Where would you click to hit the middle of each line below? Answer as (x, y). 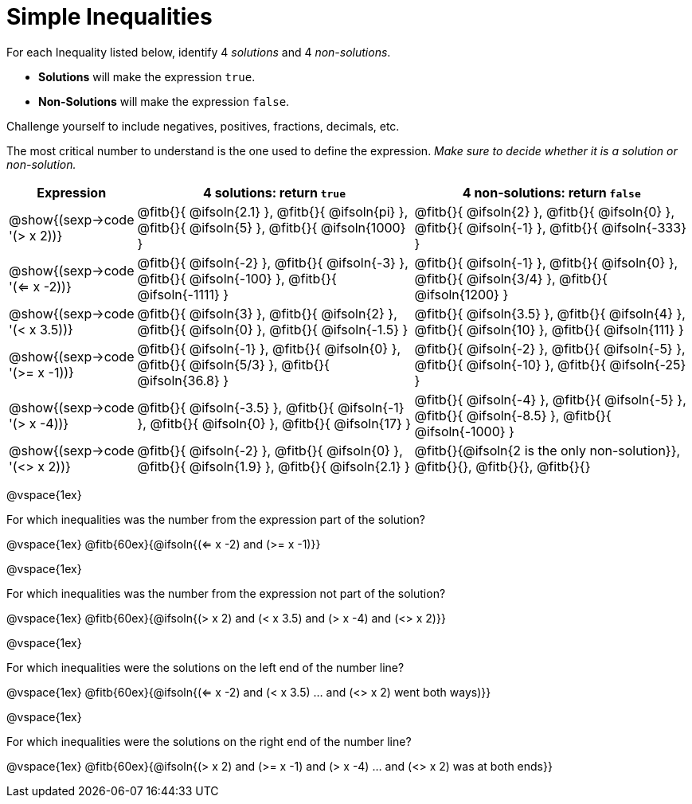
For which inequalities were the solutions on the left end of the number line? (205, 667)
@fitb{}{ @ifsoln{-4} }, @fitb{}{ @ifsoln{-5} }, (550, 399)
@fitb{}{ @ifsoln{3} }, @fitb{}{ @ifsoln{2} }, (267, 313)
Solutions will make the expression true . (147, 76)
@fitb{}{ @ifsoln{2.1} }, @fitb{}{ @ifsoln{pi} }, (273, 211)
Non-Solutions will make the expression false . (164, 101)
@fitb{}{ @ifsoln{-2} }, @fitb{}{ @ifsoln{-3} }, (273, 262)
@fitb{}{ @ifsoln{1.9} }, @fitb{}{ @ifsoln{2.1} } (274, 466)
